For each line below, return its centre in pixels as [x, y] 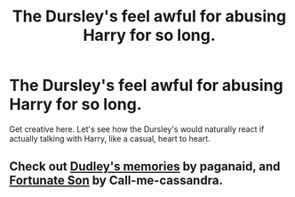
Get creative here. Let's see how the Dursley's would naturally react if [137, 129]
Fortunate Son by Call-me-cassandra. [116, 181]
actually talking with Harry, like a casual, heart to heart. [110, 138]
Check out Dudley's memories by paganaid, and [145, 167]
